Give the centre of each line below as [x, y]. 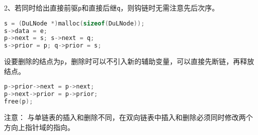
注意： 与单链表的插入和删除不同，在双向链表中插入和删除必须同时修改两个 [128, 117]
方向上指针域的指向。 [39, 127]
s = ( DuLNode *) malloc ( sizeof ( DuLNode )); [74, 23]
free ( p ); [19, 102]
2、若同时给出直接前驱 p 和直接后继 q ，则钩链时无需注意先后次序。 [112, 7]
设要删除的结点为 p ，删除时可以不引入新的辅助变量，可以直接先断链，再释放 [129, 61]
